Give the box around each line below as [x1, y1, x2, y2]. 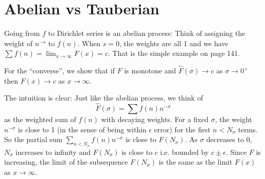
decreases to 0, [206, 134, 252, 145]
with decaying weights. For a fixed [101, 114, 209, 125]
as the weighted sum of [4, 114, 76, 125]
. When [77, 37, 100, 48]
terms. [238, 124, 258, 134]
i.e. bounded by [160, 146, 209, 157]
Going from [4, 28, 40, 38]
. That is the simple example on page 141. [108, 48, 240, 58]
